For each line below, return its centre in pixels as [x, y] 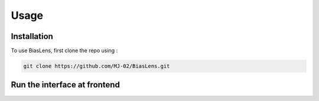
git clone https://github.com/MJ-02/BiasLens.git [97, 66]
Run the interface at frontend [66, 85]
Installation [32, 36]
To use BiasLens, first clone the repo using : [64, 51]
